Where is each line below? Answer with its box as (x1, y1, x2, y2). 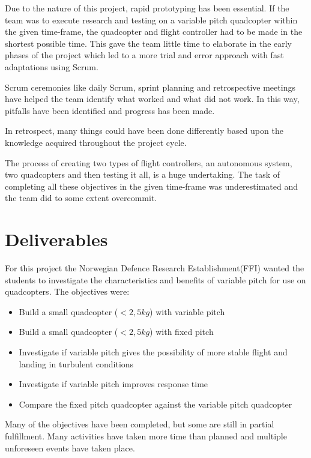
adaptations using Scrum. (5, 60, 98, 73)
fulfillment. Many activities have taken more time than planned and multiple (5, 429, 287, 442)
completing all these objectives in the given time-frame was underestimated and (5, 179, 298, 192)
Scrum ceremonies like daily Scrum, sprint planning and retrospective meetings (5, 80, 295, 93)
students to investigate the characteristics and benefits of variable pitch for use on (5, 273, 306, 286)
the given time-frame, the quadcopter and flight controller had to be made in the (5, 25, 303, 38)
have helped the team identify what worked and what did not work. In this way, (5, 92, 300, 105)
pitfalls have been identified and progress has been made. (5, 104, 215, 116)
